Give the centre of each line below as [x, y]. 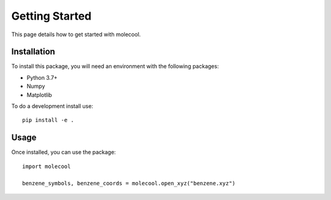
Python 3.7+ [42, 77]
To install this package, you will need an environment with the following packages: [115, 66]
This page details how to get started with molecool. [76, 34]
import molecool [47, 166]
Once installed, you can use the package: [64, 152]
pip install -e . [48, 120]
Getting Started [51, 16]
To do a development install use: [52, 106]
